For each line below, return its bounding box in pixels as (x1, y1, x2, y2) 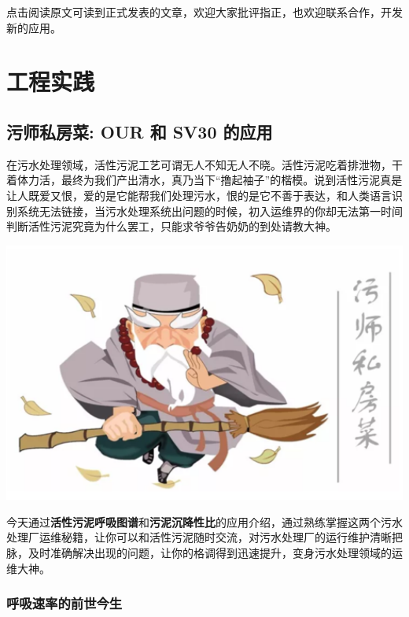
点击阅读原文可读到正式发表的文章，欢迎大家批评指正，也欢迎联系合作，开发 (6, 4, 403, 20)
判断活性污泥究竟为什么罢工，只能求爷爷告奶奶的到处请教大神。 (6, 218, 337, 235)
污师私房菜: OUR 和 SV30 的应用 (6, 119, 273, 143)
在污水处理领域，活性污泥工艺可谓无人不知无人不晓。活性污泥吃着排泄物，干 (6, 156, 403, 172)
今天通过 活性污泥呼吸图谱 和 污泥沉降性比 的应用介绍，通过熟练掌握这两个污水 (6, 513, 403, 530)
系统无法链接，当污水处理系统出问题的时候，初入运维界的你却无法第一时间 (17, 202, 403, 219)
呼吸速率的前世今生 (6, 593, 123, 613)
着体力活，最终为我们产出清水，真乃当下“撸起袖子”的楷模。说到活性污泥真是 (6, 172, 403, 188)
